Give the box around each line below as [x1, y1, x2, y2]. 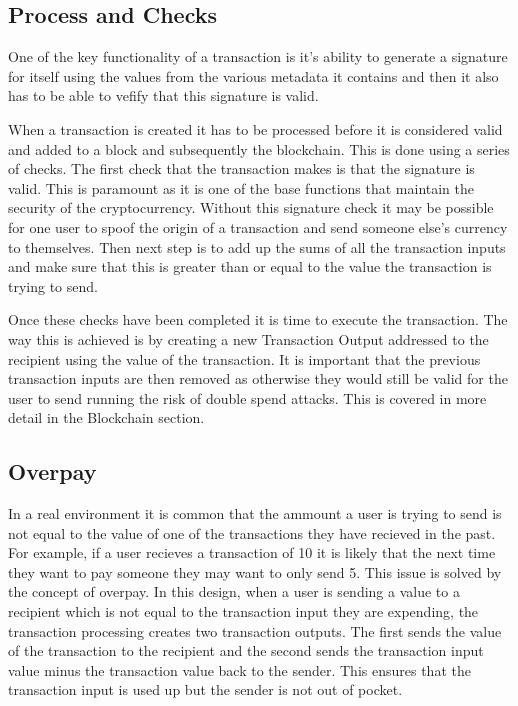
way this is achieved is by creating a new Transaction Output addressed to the [8, 328, 489, 349]
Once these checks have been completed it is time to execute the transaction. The [8, 309, 508, 330]
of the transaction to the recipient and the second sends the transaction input [8, 640, 484, 661]
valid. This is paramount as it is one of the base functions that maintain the [8, 177, 475, 198]
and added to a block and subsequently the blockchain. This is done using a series [8, 138, 510, 159]
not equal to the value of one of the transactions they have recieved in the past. [8, 522, 496, 543]
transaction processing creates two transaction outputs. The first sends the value [8, 620, 502, 641]
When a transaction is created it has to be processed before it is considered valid [8, 118, 503, 139]
